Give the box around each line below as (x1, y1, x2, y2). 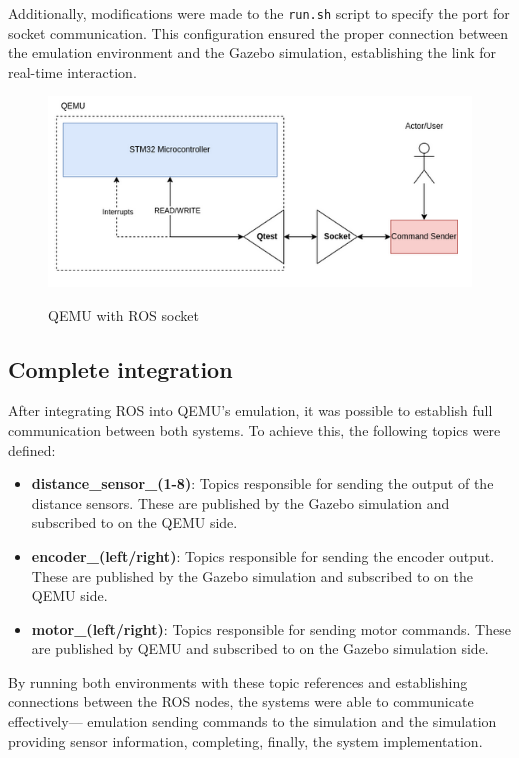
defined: (8, 439, 56, 460)
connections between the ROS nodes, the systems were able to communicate (8, 691, 474, 712)
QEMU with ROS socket (48, 304, 199, 325)
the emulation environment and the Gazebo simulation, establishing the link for (8, 42, 497, 63)
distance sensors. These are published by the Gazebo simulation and (31, 492, 450, 513)
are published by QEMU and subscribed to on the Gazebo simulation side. (31, 638, 489, 659)
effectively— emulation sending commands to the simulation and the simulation (8, 711, 497, 732)
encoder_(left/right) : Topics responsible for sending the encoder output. (31, 545, 495, 566)
